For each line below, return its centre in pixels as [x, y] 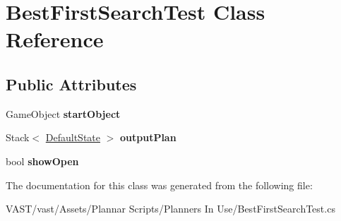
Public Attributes [71, 84]
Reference [55, 39]
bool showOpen [42, 161]
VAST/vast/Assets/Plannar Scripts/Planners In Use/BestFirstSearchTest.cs [170, 209]
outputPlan [148, 137]
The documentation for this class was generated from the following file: [159, 185]
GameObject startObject [63, 113]
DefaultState [73, 137]
